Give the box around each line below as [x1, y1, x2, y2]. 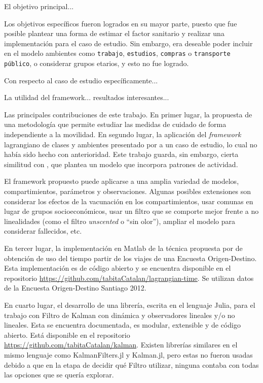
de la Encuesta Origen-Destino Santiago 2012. [4, 282, 146, 293]
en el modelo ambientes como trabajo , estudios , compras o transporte [4, 48, 231, 58]
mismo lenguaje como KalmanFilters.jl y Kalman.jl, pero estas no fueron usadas [4, 349, 253, 360]
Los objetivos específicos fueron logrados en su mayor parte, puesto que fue [4, 18, 237, 28]
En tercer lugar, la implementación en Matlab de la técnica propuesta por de [4, 243, 243, 253]
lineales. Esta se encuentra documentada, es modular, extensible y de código [4, 320, 241, 330]
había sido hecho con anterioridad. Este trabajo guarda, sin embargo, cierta [4, 149, 239, 159]
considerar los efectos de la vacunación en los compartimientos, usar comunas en [4, 196, 253, 206]
